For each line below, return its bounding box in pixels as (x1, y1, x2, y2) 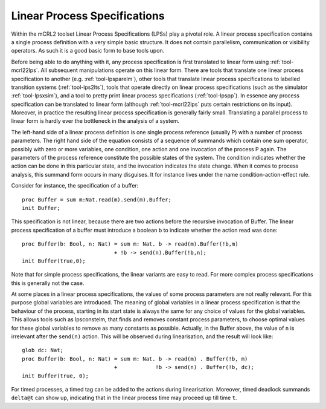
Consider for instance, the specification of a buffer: (11, 182, 139, 189)
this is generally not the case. (11, 279, 85, 287)
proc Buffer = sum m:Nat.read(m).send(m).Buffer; (22, 196, 172, 203)
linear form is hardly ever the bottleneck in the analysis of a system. (11, 117, 180, 125)
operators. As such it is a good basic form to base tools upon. (11, 47, 165, 54)
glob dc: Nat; (22, 347, 63, 354)
